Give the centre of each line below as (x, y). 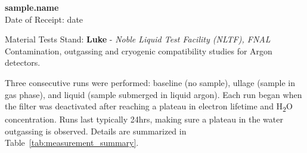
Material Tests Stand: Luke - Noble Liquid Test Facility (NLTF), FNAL (138, 39)
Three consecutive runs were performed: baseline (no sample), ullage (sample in (150, 82)
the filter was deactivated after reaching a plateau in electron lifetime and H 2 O (149, 107)
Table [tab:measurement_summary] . (72, 143)
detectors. (23, 62)
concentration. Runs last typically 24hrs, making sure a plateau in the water (144, 119)
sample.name (32, 7)
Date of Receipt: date (44, 19)
